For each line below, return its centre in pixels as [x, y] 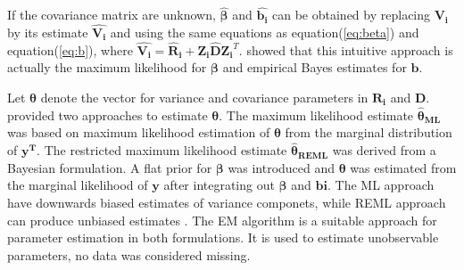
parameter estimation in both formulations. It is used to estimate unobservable [223, 237]
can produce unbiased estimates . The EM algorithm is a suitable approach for [222, 220]
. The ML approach [381, 185]
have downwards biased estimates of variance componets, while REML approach [227, 203]
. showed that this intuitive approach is [346, 49]
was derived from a [384, 150]
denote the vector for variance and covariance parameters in [204, 98]
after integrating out [219, 185]
